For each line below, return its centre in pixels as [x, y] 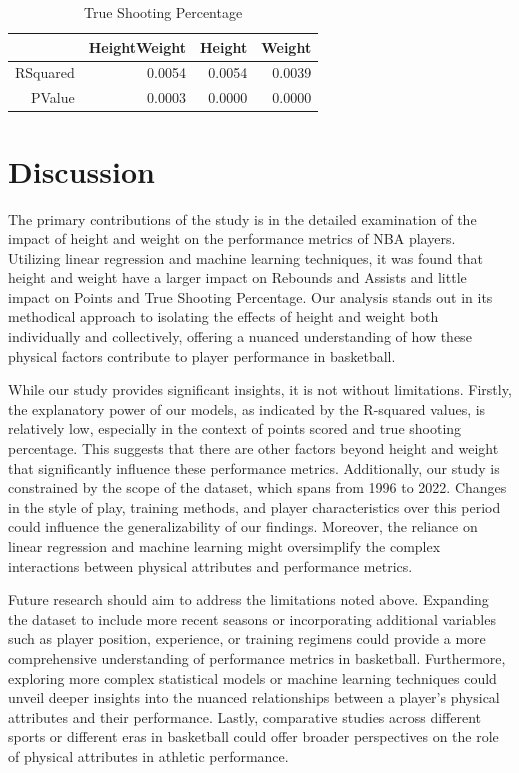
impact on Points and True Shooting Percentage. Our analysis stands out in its [250, 296]
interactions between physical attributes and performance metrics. [210, 565]
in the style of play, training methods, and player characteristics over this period [254, 506]
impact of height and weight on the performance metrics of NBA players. [232, 238]
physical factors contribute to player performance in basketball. [202, 355]
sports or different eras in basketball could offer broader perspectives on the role [253, 736]
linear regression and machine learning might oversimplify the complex [224, 546]
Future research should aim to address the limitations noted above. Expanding [248, 599]
